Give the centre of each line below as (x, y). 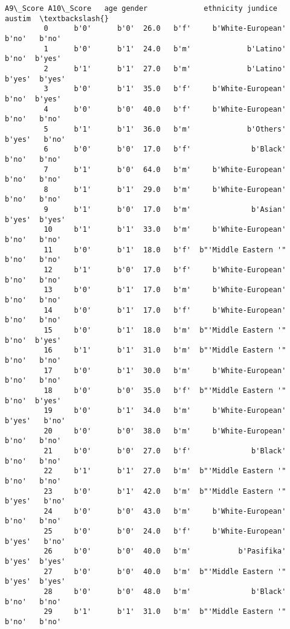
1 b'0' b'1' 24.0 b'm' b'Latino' (165, 49)
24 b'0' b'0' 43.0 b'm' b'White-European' (165, 511)
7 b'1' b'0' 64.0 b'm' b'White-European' (165, 169)
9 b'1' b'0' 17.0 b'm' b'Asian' (165, 210)
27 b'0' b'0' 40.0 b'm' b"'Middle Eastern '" (165, 571)
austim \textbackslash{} (57, 18)
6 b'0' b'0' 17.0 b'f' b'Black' (165, 149)
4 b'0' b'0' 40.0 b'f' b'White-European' (165, 109)
